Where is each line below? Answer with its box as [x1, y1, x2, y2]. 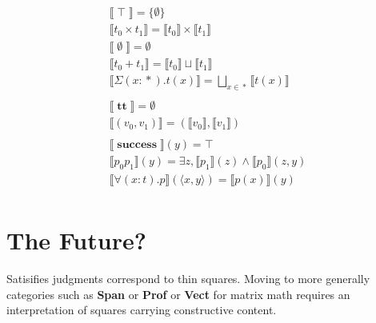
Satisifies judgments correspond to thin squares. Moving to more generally [6, 270, 370, 287]
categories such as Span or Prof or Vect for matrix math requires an [6, 285, 350, 302]
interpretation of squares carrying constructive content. [6, 301, 277, 318]
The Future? [6, 224, 146, 257]
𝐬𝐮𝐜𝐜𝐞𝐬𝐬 [117, 139, 158, 151]
